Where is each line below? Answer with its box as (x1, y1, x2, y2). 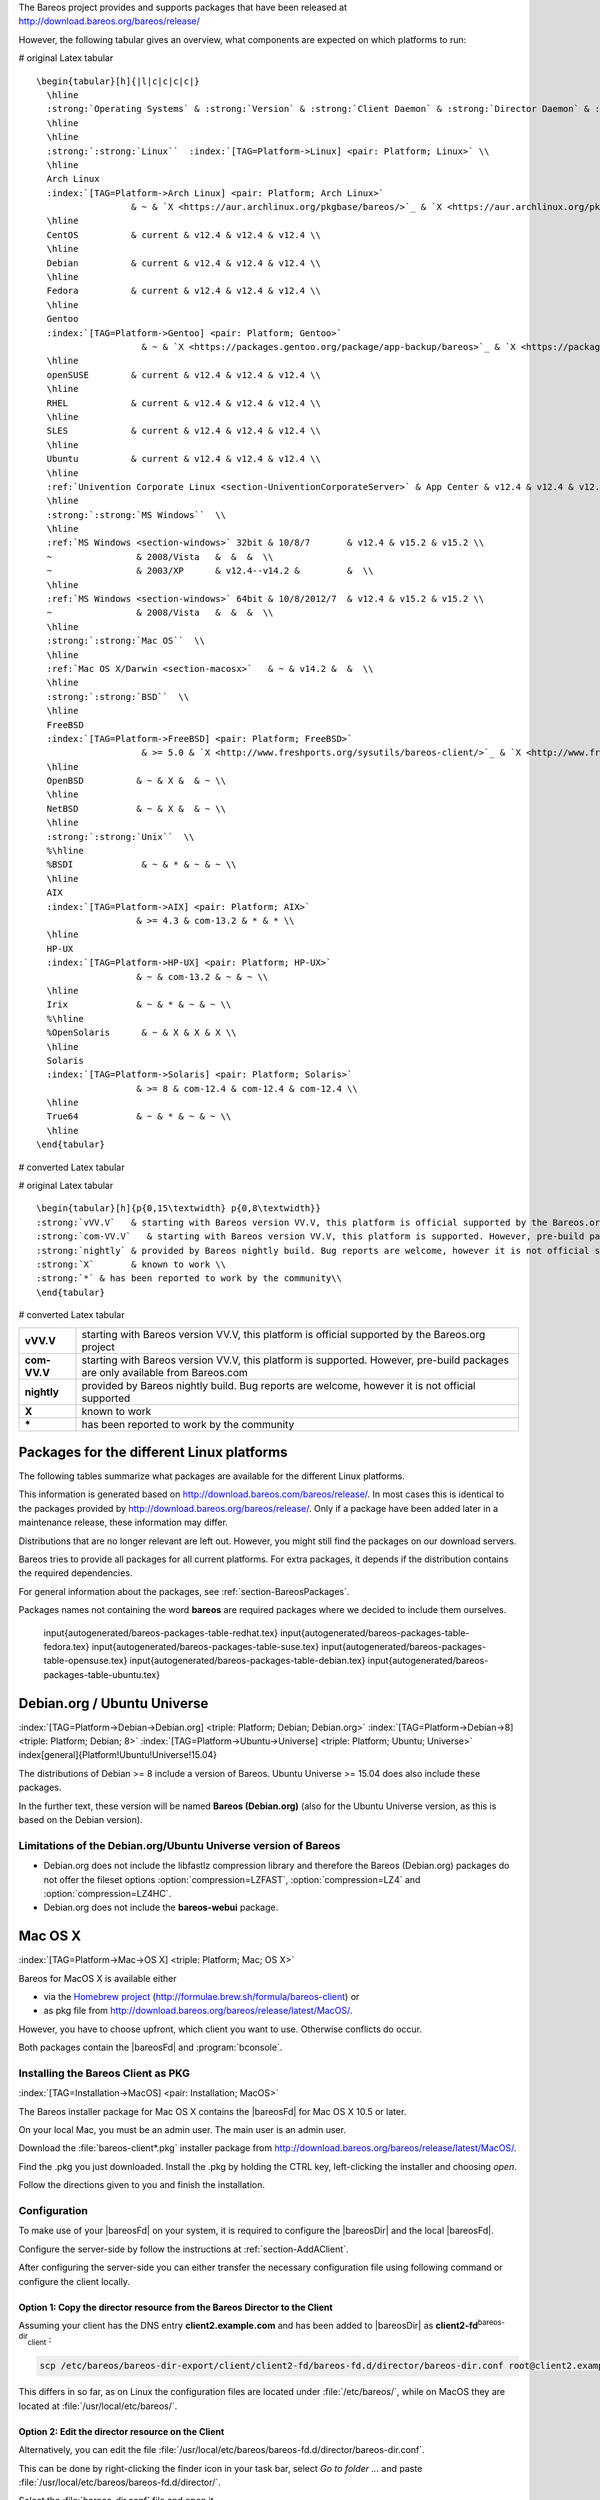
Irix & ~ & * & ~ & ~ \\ (46, 999, 232, 1010)
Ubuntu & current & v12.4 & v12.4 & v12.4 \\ (46, 453, 322, 465)
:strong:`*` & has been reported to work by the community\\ (36, 1273, 342, 1284)
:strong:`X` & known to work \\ (36, 1258, 227, 1270)
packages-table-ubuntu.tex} (43, 1668, 160, 1680)
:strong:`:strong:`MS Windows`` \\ (46, 509, 227, 520)
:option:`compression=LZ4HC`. (43, 1887, 172, 1899)
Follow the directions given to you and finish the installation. (18, 2179, 265, 2191)
